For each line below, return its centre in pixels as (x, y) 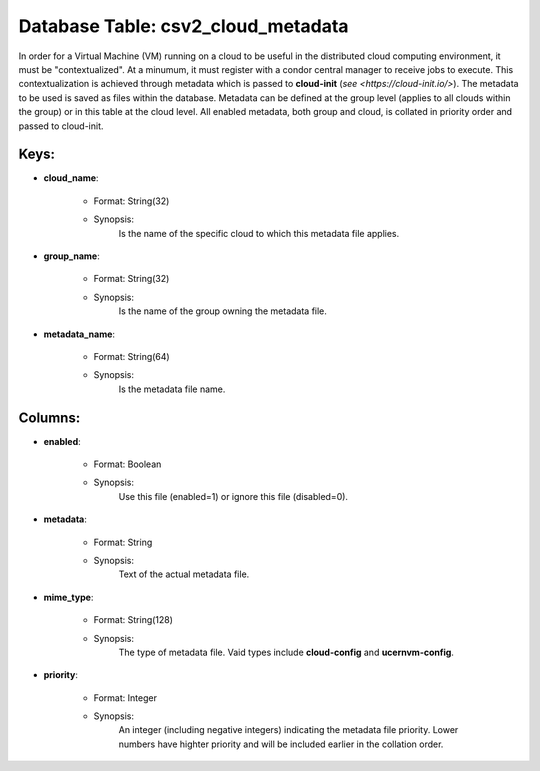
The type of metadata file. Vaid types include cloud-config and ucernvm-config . (286, 652)
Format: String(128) (133, 620)
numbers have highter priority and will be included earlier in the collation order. (281, 744)
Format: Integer (125, 697)
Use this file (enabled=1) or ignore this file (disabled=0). (233, 496)
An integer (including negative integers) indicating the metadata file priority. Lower (288, 730)
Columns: (49, 417)
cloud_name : (71, 178)
